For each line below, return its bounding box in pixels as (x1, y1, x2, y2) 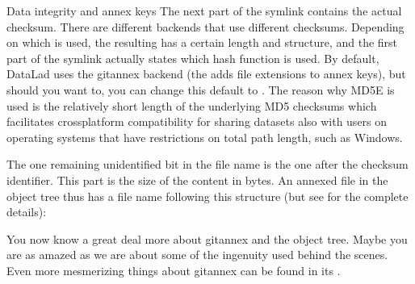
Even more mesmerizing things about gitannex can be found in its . (6, 261, 341, 278)
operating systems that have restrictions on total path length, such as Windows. (6, 128, 403, 145)
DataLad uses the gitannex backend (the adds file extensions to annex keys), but (6, 65, 406, 82)
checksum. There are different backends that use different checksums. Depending (6, 18, 405, 35)
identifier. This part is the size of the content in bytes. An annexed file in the (6, 171, 388, 188)
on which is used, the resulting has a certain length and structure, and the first (6, 34, 398, 51)
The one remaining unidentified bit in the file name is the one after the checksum (6, 156, 409, 173)
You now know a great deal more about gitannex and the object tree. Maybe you (6, 230, 408, 247)
